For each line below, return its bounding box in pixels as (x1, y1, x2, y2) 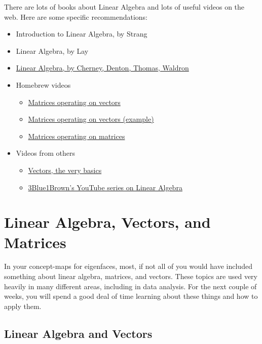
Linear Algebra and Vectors (4, 325, 153, 341)
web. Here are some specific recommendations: (4, 11, 148, 22)
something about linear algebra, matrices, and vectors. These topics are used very (4, 271, 257, 282)
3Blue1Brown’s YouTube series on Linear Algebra (28, 182, 182, 192)
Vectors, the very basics (28, 164, 102, 175)
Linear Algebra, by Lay (16, 45, 89, 56)
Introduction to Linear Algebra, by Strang (16, 28, 147, 39)
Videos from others (16, 148, 75, 158)
